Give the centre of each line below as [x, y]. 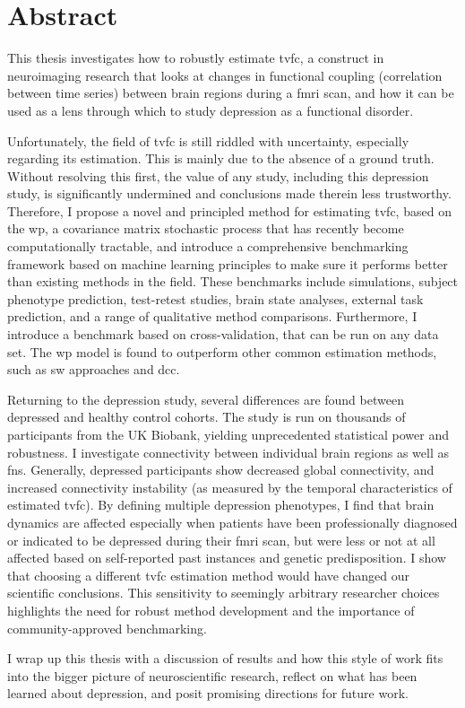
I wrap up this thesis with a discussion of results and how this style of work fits [225, 658]
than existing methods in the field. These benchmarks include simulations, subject [233, 281]
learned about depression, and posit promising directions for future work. [208, 693]
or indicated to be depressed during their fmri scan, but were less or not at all [221, 540]
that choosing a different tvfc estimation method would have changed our [209, 575]
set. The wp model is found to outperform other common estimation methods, [222, 351]
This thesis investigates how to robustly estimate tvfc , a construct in [196, 58]
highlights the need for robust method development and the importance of [211, 610]
